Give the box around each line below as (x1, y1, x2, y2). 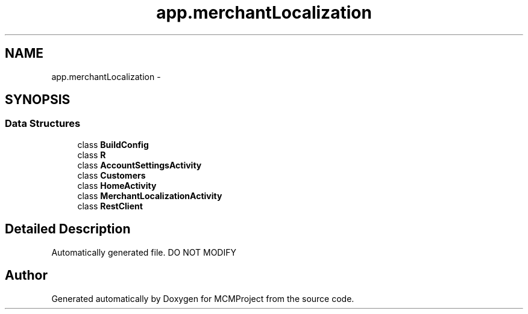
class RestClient (77, 200, 143, 211)
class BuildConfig (77, 139, 149, 150)
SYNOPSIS (5, 92, 71, 108)
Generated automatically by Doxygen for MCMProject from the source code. (51, 293, 354, 304)
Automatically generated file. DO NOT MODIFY (51, 247, 236, 257)
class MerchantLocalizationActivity (77, 190, 222, 201)
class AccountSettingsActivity (77, 159, 202, 170)
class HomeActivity (77, 180, 157, 191)
